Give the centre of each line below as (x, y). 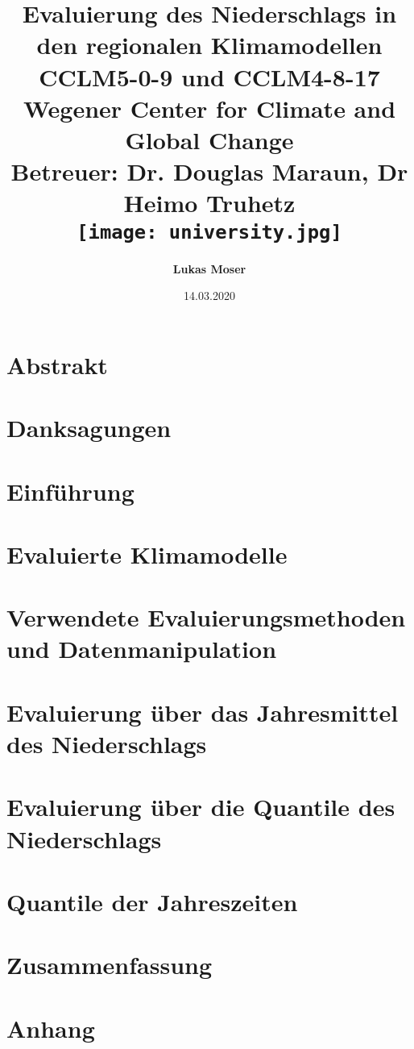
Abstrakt (57, 364)
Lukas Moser (209, 268)
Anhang (51, 1028)
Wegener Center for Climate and (209, 108)
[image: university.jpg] (209, 232)
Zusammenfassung (110, 965)
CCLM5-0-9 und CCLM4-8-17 (209, 76)
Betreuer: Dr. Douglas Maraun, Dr (209, 171)
